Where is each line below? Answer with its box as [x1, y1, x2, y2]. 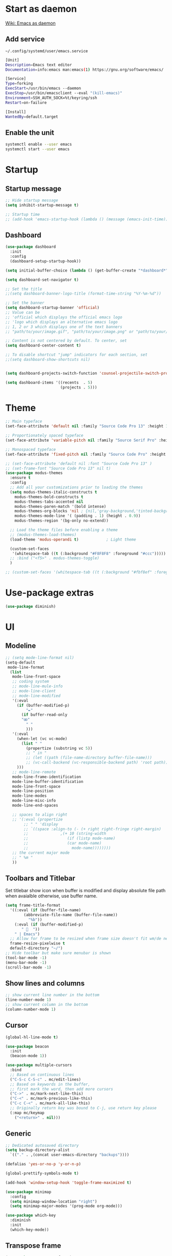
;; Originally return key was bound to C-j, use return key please [10, 1105, 157, 1111]
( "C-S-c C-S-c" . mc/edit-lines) [10, 1077, 81, 1082]
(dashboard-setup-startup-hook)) [10, 258, 81, 264]
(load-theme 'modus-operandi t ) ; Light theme [10, 537, 137, 542]
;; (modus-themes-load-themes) [10, 532, 77, 537]
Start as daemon [5, 3, 77, 15]
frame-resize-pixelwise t [10, 941, 66, 946]
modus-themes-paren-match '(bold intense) [14, 504, 106, 509]
